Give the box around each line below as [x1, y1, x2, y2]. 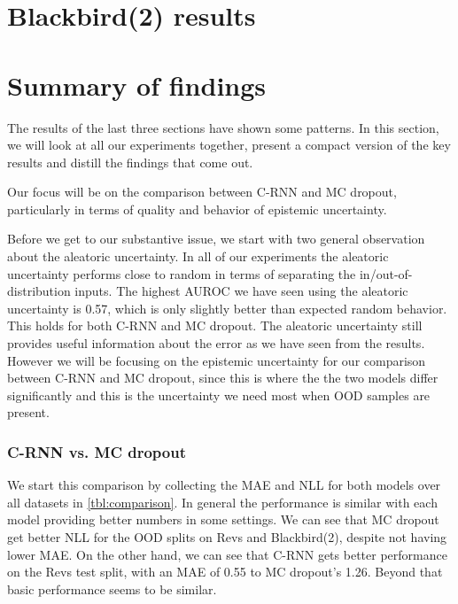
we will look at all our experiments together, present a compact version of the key [7, 136, 451, 154]
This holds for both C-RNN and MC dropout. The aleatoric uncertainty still [7, 316, 423, 335]
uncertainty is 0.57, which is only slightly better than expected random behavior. [7, 298, 447, 317]
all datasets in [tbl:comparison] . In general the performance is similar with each [7, 492, 438, 511]
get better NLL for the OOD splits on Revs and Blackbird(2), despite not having [7, 528, 447, 546]
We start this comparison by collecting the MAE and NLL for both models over [7, 476, 441, 494]
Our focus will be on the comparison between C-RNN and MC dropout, [7, 182, 397, 201]
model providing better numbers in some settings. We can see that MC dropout [7, 510, 439, 529]
